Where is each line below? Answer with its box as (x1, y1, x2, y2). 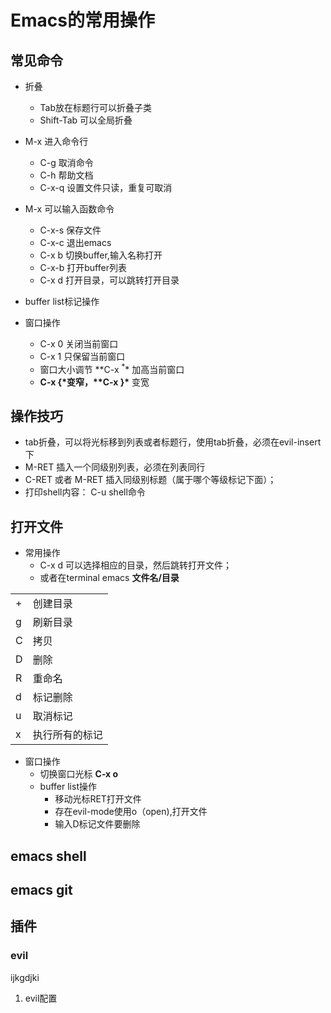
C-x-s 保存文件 (39, 224, 102, 236)
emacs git (10, 882, 73, 899)
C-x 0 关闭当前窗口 (39, 338, 119, 350)
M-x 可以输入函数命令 (24, 203, 115, 215)
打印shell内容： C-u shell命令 (24, 486, 146, 498)
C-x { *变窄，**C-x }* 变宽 (39, 376, 150, 388)
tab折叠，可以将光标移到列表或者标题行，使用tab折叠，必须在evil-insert (24, 436, 322, 448)
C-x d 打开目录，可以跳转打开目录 (39, 274, 180, 286)
